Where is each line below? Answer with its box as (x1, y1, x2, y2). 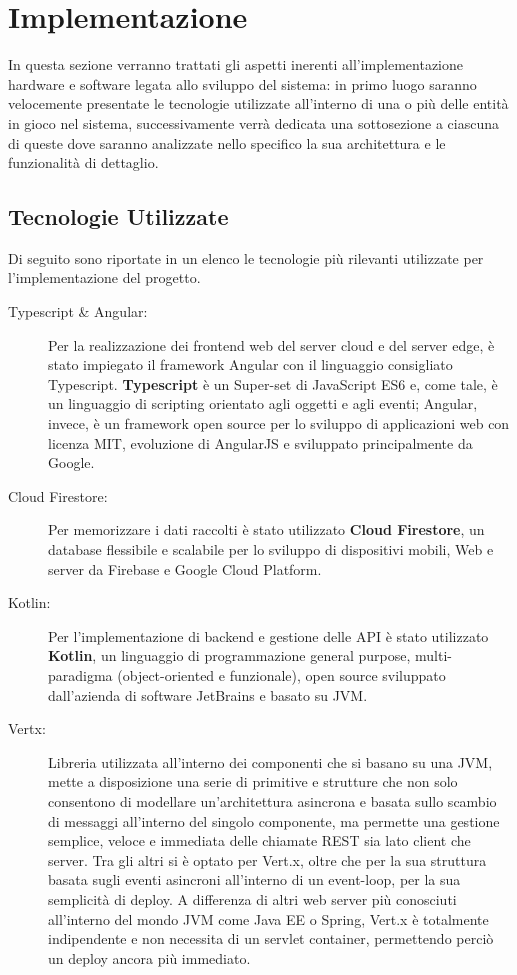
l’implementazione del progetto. (8, 267, 201, 288)
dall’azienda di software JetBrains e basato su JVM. (48, 684, 368, 705)
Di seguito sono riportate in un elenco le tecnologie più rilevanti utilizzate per (8, 247, 484, 268)
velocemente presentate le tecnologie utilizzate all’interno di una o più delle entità (8, 93, 509, 114)
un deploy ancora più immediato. (48, 947, 251, 968)
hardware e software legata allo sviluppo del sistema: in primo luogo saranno (8, 73, 477, 94)
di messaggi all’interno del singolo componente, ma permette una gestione (48, 810, 500, 831)
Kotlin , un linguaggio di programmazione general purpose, (48, 645, 411, 666)
